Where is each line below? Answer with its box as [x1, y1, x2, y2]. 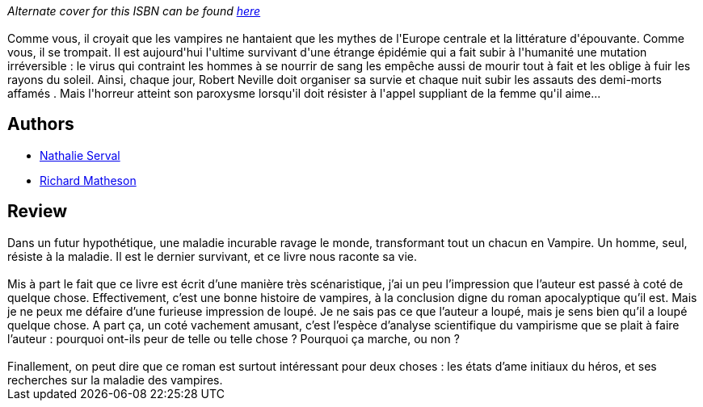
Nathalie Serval [40, 148, 120, 162]
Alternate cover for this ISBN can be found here [7, 4, 261, 18]
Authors [7, 114, 74, 135]
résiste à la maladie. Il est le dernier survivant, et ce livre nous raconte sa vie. [7, 249, 417, 263]
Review [7, 201, 68, 222]
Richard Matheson [40, 173, 137, 187]
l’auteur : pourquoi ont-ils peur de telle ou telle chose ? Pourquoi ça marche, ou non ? [7, 331, 460, 346]
